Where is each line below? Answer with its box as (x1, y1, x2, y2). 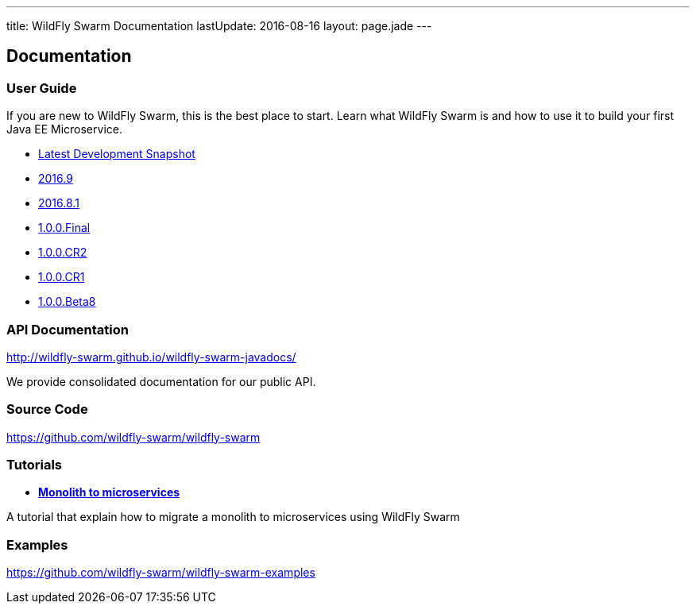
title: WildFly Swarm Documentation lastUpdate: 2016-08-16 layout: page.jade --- (6, 19, 432, 33)
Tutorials (6, 457, 63, 473)
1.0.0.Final (38, 221, 91, 235)
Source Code (6, 401, 88, 418)
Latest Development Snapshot (38, 147, 195, 161)
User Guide (6, 79, 77, 96)
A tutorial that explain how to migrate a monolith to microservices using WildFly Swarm (6, 510, 460, 524)
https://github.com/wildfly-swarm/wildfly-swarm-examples (6, 566, 315, 580)
